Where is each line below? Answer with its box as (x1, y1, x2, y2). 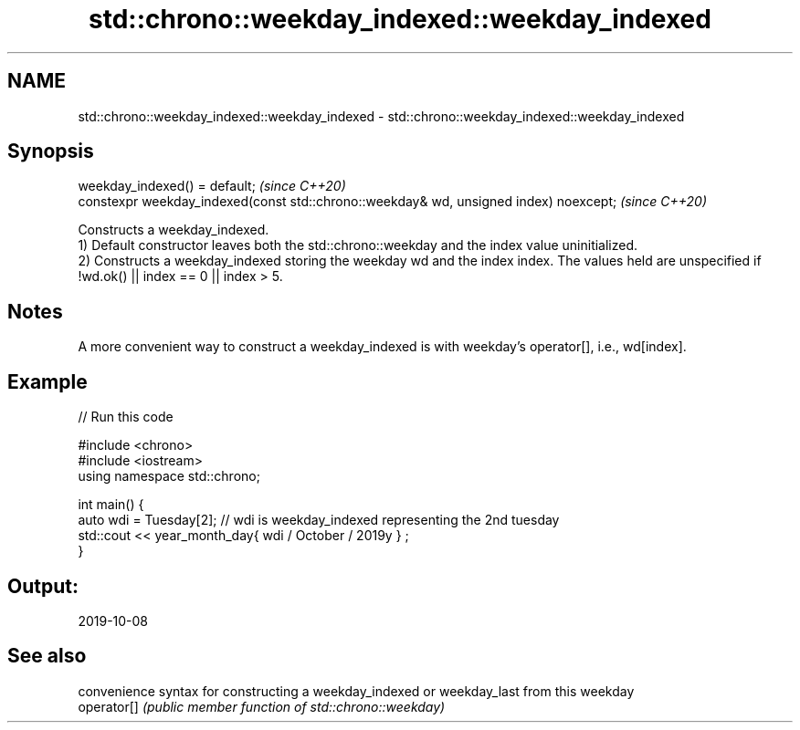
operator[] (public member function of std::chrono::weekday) (78, 698, 446, 714)
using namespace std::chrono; (78, 468, 260, 485)
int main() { (78, 496, 144, 513)
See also (7, 644, 87, 668)
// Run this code (78, 409, 174, 425)
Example (7, 370, 88, 393)
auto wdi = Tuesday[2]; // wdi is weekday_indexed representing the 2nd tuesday (78, 512, 560, 528)
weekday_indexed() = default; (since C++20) (78, 178, 346, 194)
